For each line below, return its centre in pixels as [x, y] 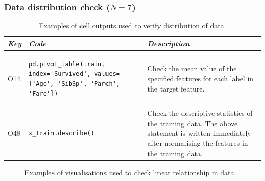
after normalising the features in [198, 143]
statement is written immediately [199, 133]
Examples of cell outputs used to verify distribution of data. [132, 26]
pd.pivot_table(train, [67, 64]
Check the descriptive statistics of [200, 113]
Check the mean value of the [192, 68]
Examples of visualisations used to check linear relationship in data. [130, 172]
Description [168, 43]
